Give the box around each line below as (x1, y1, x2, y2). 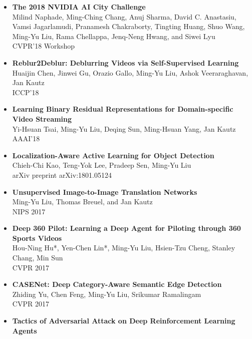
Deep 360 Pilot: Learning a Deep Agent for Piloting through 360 (12, 223, 241, 233)
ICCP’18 (12, 87, 39, 97)
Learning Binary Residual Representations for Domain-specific (12, 104, 233, 114)
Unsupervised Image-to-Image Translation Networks (12, 186, 197, 197)
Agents (12, 325, 37, 335)
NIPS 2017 (12, 206, 46, 216)
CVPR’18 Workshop (12, 41, 75, 51)
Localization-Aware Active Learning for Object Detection (12, 150, 214, 160)
